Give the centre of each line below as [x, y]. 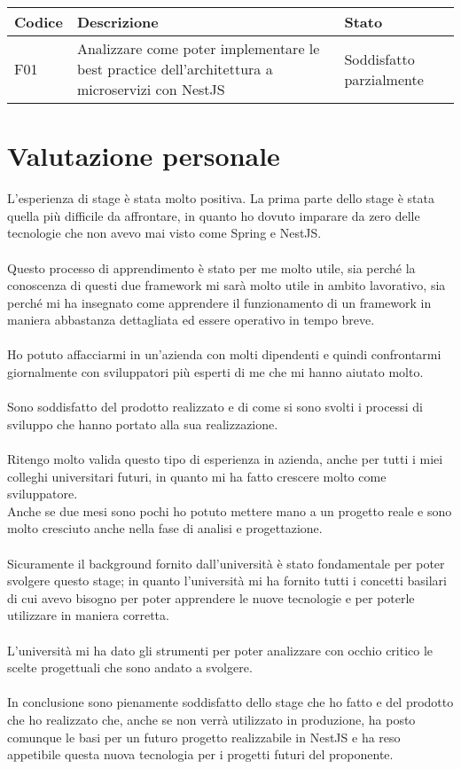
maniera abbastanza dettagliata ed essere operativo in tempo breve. [191, 320]
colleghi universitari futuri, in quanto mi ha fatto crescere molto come [197, 476]
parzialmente [384, 79]
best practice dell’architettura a [175, 69]
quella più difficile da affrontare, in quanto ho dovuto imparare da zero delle [214, 215]
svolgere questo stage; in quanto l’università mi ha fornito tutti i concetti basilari [227, 581]
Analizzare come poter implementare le [198, 48]
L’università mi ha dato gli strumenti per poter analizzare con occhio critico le [220, 650]
